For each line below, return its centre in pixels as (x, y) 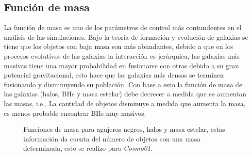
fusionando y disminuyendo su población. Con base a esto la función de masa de (123, 84)
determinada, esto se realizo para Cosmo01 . (88, 148)
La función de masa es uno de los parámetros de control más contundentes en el (123, 27)
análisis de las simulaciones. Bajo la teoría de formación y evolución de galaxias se (126, 37)
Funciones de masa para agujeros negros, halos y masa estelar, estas (124, 129)
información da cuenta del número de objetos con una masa (112, 138)
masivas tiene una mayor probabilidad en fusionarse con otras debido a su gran (122, 65)
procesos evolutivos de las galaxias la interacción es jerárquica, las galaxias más (122, 55)
